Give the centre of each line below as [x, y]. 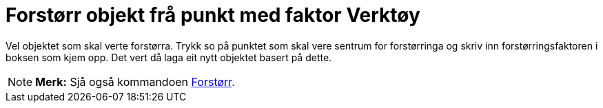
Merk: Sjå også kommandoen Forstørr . [135, 82]
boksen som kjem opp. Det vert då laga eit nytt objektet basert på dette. [169, 57]
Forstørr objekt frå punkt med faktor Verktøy [213, 15]
